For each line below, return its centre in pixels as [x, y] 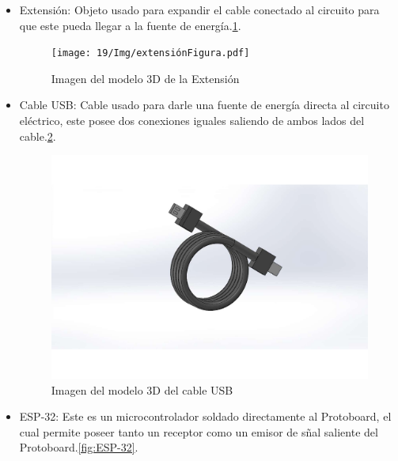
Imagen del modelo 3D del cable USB [142, 389]
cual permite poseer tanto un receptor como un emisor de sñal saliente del [199, 431]
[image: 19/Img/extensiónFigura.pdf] [150, 53]
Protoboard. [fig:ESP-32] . [79, 447]
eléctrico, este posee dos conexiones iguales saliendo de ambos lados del [192, 121]
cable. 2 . [38, 136]
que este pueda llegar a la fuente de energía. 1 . [130, 25]
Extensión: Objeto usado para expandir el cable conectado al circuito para [199, 9]
